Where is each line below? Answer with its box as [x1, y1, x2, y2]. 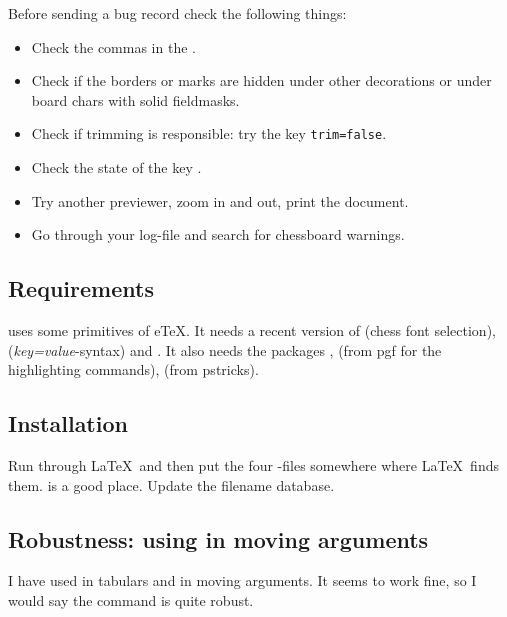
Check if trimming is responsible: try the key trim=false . [31, 123, 387, 144]
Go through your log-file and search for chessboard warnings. [31, 224, 405, 245]
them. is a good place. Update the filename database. [8, 474, 335, 495]
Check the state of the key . [31, 157, 202, 178]
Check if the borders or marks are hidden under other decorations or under [31, 70, 492, 91]
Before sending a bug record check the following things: [8, 3, 347, 23]
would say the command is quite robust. [8, 589, 254, 610]
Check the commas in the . [31, 36, 196, 57]
